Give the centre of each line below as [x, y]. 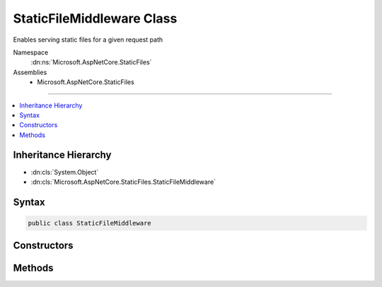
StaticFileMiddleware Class [95, 18]
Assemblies [30, 72]
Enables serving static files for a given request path [88, 40]
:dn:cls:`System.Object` [65, 172]
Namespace [31, 52]
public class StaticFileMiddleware [89, 223]
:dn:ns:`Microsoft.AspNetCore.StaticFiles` [91, 62]
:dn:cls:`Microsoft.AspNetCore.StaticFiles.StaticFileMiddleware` [123, 182]
